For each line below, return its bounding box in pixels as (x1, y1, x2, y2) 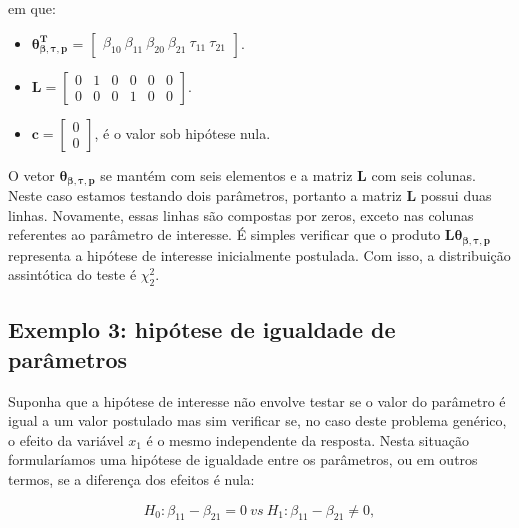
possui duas (420, 185, 492, 206)
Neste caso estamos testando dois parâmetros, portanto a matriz (8, 185, 402, 206)
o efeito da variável (8, 429, 124, 450)
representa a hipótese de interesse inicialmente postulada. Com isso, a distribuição (8, 244, 511, 265)
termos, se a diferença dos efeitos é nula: (8, 469, 255, 490)
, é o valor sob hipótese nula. (94, 122, 271, 143)
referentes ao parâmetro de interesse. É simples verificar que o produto (8, 224, 441, 245)
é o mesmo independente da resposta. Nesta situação (146, 429, 469, 450)
